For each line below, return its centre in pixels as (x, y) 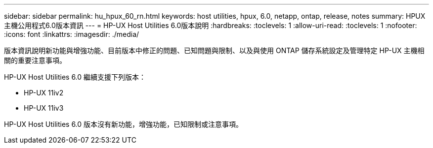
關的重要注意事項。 (35, 60)
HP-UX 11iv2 (44, 93)
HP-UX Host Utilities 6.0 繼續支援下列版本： (75, 77)
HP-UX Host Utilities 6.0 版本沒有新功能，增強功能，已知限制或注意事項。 (124, 124)
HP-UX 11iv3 (44, 108)
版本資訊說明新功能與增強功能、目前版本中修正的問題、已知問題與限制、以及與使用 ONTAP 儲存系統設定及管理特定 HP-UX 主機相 (214, 50)
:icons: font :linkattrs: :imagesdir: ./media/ (72, 34)
